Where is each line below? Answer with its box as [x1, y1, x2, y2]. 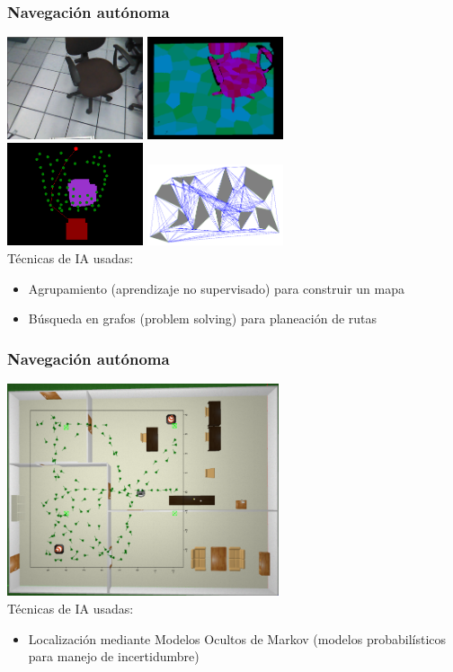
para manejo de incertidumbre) [28, 647, 200, 666]
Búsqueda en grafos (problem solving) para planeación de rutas [28, 309, 377, 328]
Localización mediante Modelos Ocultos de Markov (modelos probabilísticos [28, 629, 447, 648]
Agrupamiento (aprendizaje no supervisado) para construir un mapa [28, 279, 404, 297]
